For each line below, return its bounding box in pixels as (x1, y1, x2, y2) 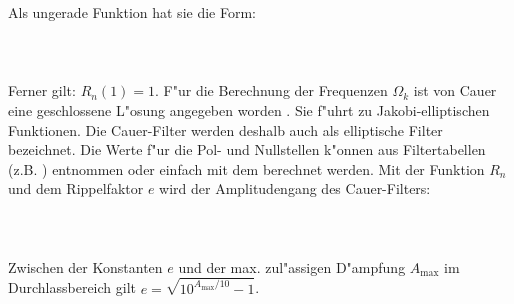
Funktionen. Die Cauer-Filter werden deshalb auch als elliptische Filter (8, 119, 443, 140)
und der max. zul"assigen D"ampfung (178, 256, 406, 277)
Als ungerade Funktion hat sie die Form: (8, 2, 256, 22)
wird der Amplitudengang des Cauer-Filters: (159, 178, 431, 199)
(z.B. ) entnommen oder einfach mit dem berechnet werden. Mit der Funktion (8, 158, 485, 179)
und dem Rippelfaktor (8, 178, 144, 199)
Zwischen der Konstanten (8, 256, 163, 277)
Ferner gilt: (8, 80, 76, 101)
